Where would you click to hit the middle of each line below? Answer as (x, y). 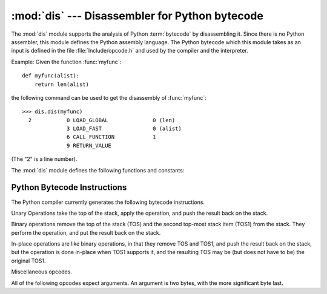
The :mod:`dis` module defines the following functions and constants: (98, 170)
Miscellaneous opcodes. (42, 272)
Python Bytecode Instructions (69, 188)
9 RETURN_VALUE (89, 145)
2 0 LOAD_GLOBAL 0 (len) (102, 120)
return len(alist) (62, 84)
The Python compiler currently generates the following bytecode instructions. (108, 202)
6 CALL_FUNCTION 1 (112, 137)
